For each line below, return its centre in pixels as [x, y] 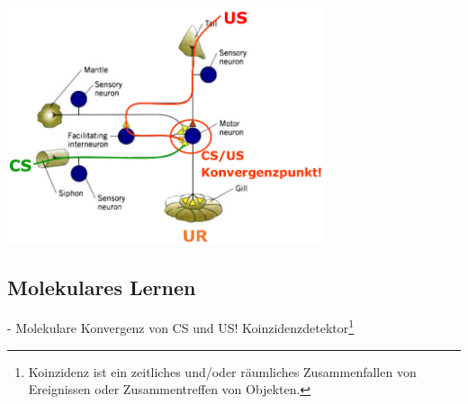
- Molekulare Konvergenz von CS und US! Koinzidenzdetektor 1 [181, 326]
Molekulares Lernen [102, 287]
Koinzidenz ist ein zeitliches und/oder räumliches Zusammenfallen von [222, 371]
